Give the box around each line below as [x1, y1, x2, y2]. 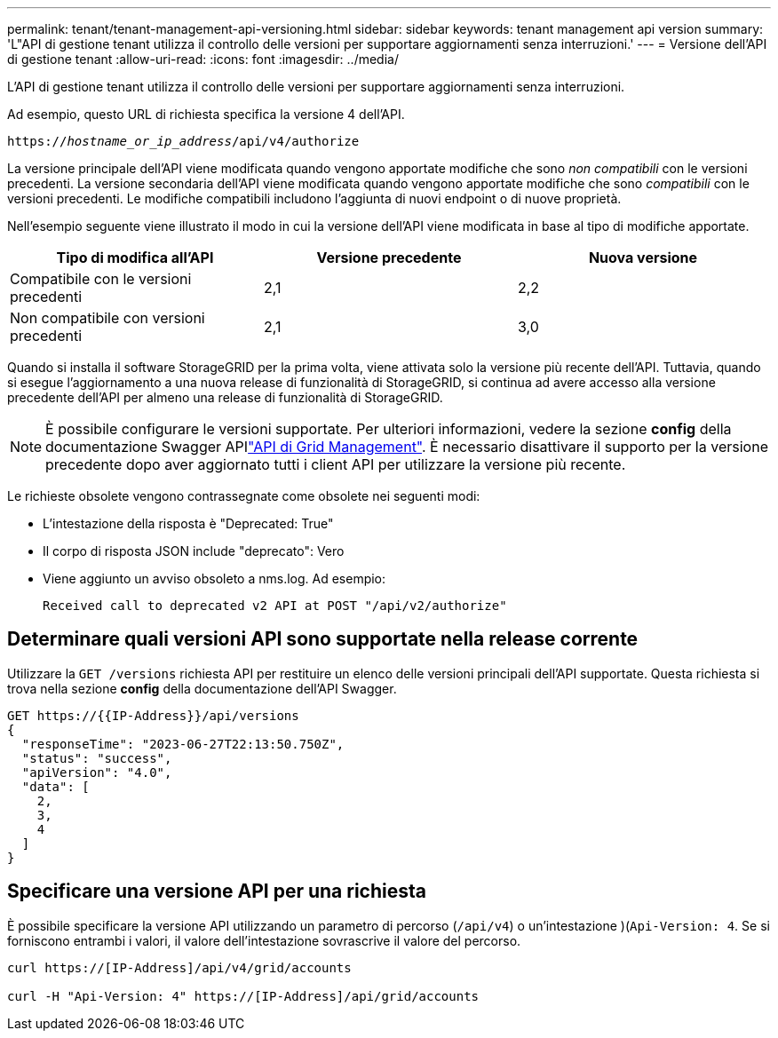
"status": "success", [21, 750, 172, 765]
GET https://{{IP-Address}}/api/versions [7, 708, 299, 723]
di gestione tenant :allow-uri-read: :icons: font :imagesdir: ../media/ [7, 52, 399, 67]
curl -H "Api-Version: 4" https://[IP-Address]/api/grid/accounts [7, 988, 480, 1003]
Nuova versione [588, 249, 698, 266]
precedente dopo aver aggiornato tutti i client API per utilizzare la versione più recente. [45, 456, 626, 473]
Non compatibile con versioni [10, 309, 205, 327]
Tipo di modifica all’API [56, 249, 214, 266]
